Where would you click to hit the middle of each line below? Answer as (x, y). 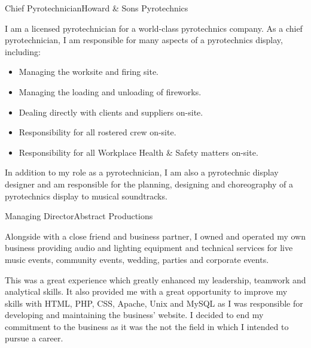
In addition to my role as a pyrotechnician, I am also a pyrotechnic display (142, 172)
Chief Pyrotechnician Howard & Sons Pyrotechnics (97, 8)
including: (23, 51)
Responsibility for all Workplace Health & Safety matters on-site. (138, 152)
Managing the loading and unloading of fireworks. (110, 91)
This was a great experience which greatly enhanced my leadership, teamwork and (155, 279)
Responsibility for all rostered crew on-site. (97, 132)
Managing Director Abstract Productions (79, 216)
